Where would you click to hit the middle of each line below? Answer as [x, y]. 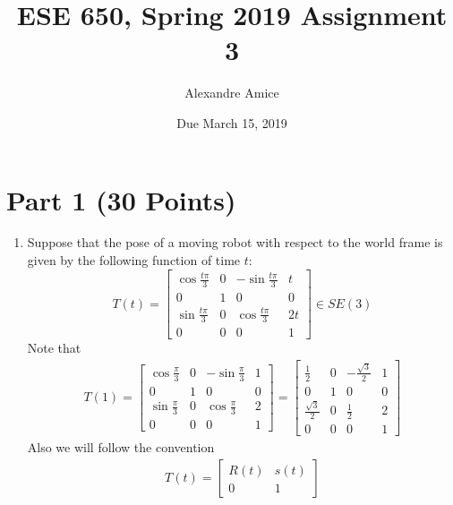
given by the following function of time [134, 260]
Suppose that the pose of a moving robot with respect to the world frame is [235, 242]
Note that [54, 348]
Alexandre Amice [232, 93]
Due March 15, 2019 [232, 122]
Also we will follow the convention [121, 447]
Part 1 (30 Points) [121, 199]
